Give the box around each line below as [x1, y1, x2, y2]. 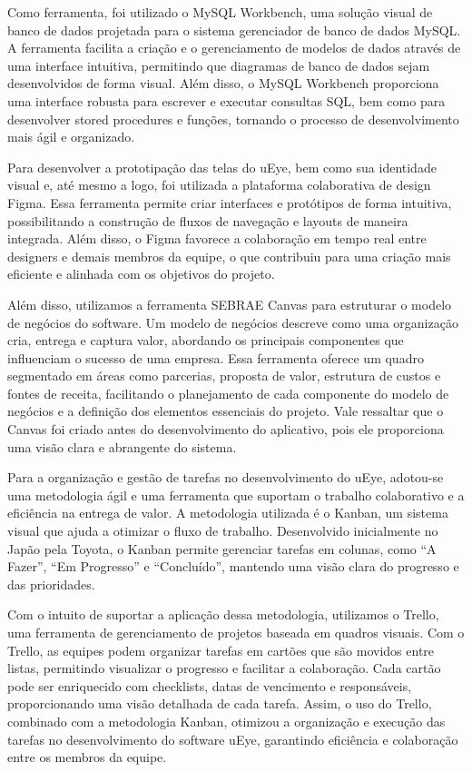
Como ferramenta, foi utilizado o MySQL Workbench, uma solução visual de [7, 3, 433, 21]
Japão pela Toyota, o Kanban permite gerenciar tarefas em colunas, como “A [7, 539, 437, 558]
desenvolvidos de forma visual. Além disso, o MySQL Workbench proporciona [7, 74, 439, 93]
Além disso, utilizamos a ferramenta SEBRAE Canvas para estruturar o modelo [7, 294, 452, 313]
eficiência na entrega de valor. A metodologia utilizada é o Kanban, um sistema [7, 503, 448, 522]
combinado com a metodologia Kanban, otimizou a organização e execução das [7, 711, 446, 730]
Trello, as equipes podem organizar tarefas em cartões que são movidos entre [7, 640, 435, 659]
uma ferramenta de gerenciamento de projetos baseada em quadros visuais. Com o [7, 623, 465, 641]
